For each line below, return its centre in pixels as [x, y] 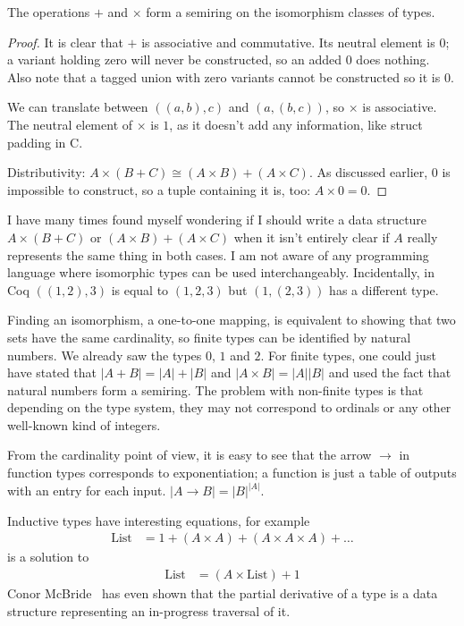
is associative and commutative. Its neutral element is [288, 42]
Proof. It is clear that [65, 42]
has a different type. [384, 289]
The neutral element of [70, 124]
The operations [49, 12]
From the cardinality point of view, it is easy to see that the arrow [190, 455]
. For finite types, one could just [348, 355]
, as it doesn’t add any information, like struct [296, 124]
